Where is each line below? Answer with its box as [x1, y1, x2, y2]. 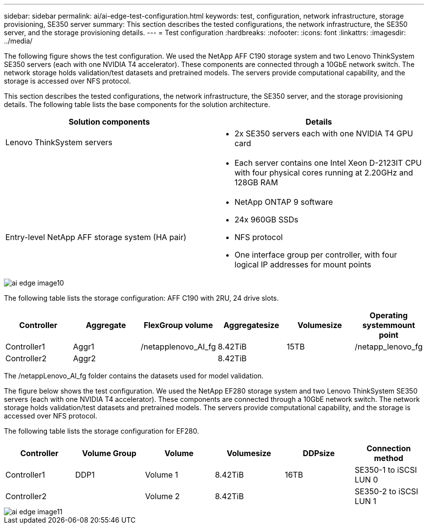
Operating [369, 310, 408, 320]
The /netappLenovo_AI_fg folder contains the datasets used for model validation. [4, 372, 264, 380]
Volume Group [82, 448, 136, 458]
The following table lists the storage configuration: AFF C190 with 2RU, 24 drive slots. [4, 294, 279, 302]
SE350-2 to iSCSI [354, 486, 418, 496]
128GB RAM [235, 177, 278, 187]
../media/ [4, 37, 33, 45]
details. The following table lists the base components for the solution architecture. [4, 100, 270, 109]
